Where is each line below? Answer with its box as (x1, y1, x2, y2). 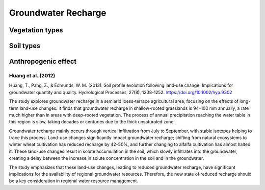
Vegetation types (9, 26, 63, 34)
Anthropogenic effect (9, 57, 77, 66)
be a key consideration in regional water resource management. (9, 178, 138, 184)
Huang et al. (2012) (9, 72, 55, 79)
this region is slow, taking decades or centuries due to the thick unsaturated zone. (9, 119, 175, 125)
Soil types (9, 42, 41, 50)
